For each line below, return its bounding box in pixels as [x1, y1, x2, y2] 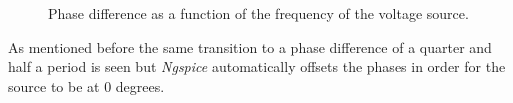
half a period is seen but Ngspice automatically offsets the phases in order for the [8, 56, 506, 77]
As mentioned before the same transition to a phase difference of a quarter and [8, 36, 492, 57]
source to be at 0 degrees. [8, 75, 165, 96]
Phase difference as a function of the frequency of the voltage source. [48, 3, 469, 23]
